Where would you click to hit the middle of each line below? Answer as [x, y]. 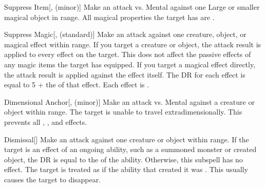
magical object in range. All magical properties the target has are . [109, 17]
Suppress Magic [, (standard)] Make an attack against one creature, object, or [125, 34]
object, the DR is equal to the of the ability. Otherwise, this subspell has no [124, 159]
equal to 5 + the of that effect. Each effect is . [77, 84]
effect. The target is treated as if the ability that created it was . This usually [126, 169]
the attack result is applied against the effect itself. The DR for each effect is [125, 74]
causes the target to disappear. [53, 179]
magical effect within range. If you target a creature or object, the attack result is [133, 44]
